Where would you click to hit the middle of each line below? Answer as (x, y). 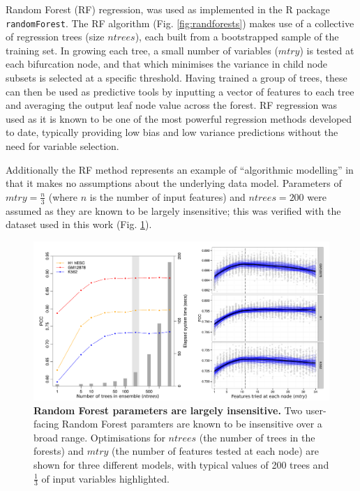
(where (63, 196)
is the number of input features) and (167, 196)
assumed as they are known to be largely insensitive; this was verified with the (173, 210)
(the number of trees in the (257, 437)
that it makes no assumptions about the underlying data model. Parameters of (174, 183)
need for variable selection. (62, 146)
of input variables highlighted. (105, 478)
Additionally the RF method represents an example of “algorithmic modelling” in (180, 169)
